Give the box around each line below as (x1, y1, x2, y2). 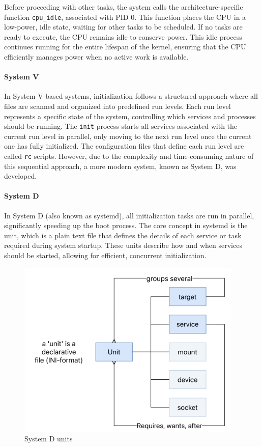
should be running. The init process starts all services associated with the (4, 121, 238, 131)
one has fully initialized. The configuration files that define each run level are (4, 141, 244, 151)
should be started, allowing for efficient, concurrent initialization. (4, 250, 207, 261)
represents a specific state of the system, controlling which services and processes (4, 110, 256, 121)
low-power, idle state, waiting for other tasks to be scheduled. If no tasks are (4, 21, 243, 32)
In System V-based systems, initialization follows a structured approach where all (4, 91, 258, 101)
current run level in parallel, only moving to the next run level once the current (4, 130, 252, 141)
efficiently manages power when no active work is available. (4, 51, 189, 62)
